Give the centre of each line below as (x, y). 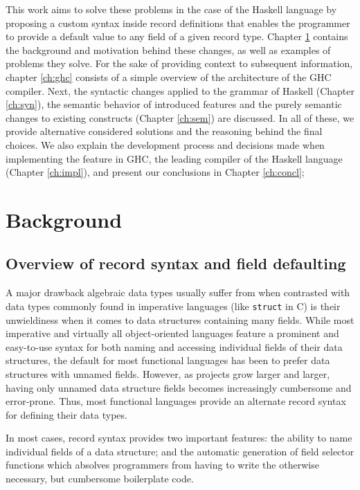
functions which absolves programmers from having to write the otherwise (162, 465)
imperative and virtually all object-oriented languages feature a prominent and (172, 333)
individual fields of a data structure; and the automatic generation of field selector (180, 451)
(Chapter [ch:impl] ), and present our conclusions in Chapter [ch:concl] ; (155, 172)
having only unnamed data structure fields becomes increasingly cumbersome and (179, 387)
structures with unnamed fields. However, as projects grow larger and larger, (168, 373)
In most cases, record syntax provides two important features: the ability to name (179, 438)
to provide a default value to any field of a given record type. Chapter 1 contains (177, 36)
